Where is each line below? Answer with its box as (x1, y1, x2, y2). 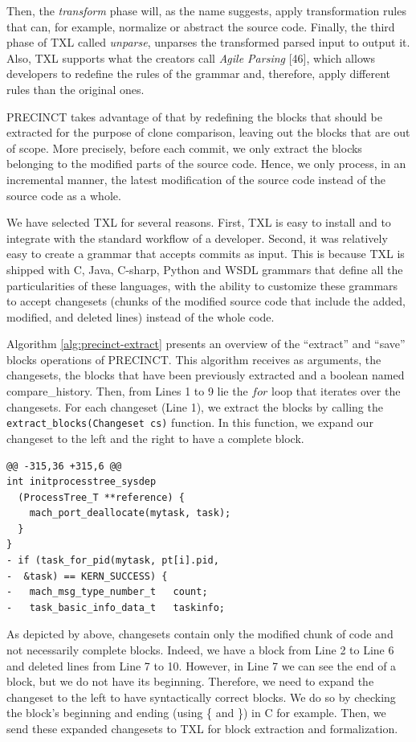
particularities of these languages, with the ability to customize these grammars (6, 277, 398, 293)
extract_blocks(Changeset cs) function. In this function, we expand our (6, 414, 373, 431)
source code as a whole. (6, 187, 121, 203)
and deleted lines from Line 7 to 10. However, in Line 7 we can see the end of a (6, 657, 397, 674)
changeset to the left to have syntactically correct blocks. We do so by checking (6, 688, 396, 705)
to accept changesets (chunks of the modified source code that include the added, (6, 293, 406, 310)
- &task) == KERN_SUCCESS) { (6, 570, 168, 582)
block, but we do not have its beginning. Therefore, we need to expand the (6, 673, 374, 690)
